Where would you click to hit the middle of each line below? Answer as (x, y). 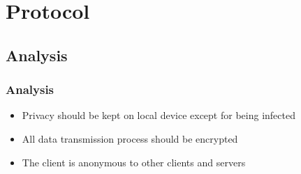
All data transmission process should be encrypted (130, 138)
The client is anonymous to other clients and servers (134, 162)
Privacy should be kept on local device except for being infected (159, 115)
